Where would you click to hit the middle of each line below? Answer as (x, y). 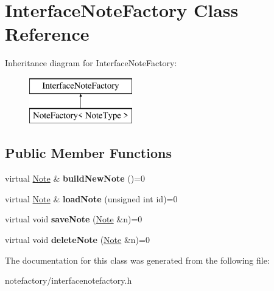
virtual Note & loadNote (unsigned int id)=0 (91, 198)
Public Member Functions (88, 153)
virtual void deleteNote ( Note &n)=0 (77, 240)
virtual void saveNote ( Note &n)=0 (74, 219)
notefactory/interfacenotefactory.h (68, 280)
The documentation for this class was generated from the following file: (137, 260)
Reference (47, 34)
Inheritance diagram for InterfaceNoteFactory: (91, 63)
